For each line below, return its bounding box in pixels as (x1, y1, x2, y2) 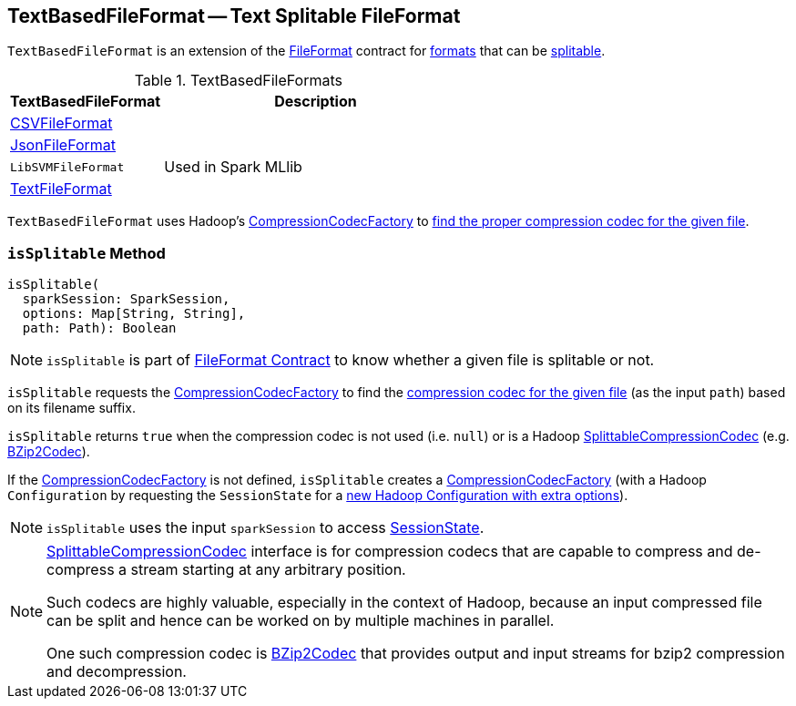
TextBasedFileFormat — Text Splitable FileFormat (7, 5, 461, 27)
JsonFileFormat (10, 136, 117, 155)
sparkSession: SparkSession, (22, 292, 230, 307)
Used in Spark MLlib (164, 158, 302, 177)
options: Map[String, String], (22, 306, 246, 322)
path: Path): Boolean (22, 321, 177, 336)
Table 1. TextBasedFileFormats (134, 71, 342, 90)
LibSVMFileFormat (10, 159, 125, 174)
